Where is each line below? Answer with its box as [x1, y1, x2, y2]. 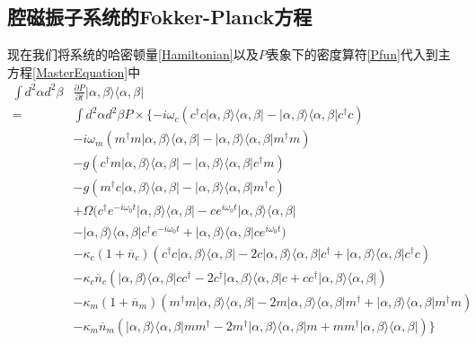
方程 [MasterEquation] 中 [7, 62, 141, 81]
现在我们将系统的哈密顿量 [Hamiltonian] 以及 [7, 45, 259, 64]
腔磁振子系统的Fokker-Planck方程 [7, 3, 313, 31]
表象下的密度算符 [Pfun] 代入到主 [266, 45, 451, 64]
